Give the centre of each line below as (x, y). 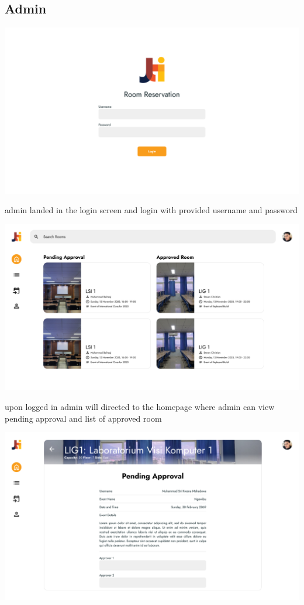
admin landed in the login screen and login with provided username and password (151, 210)
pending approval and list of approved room (83, 418)
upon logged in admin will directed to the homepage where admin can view (140, 406)
